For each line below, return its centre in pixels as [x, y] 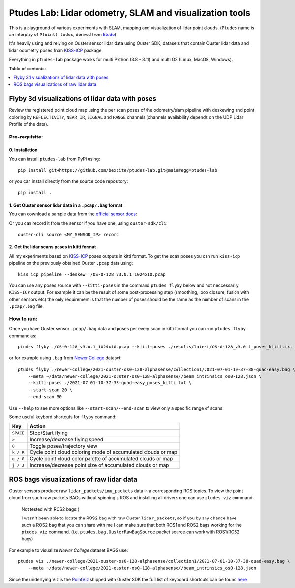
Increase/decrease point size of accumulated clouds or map [99, 465]
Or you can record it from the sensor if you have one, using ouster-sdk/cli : [88, 223]
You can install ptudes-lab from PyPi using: [55, 159]
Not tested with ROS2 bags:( [50, 509]
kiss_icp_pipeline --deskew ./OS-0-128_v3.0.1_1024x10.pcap [92, 274]
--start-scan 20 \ [50, 390]
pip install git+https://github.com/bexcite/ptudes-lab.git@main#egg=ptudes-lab [118, 170]
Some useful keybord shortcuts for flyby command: [63, 417]
